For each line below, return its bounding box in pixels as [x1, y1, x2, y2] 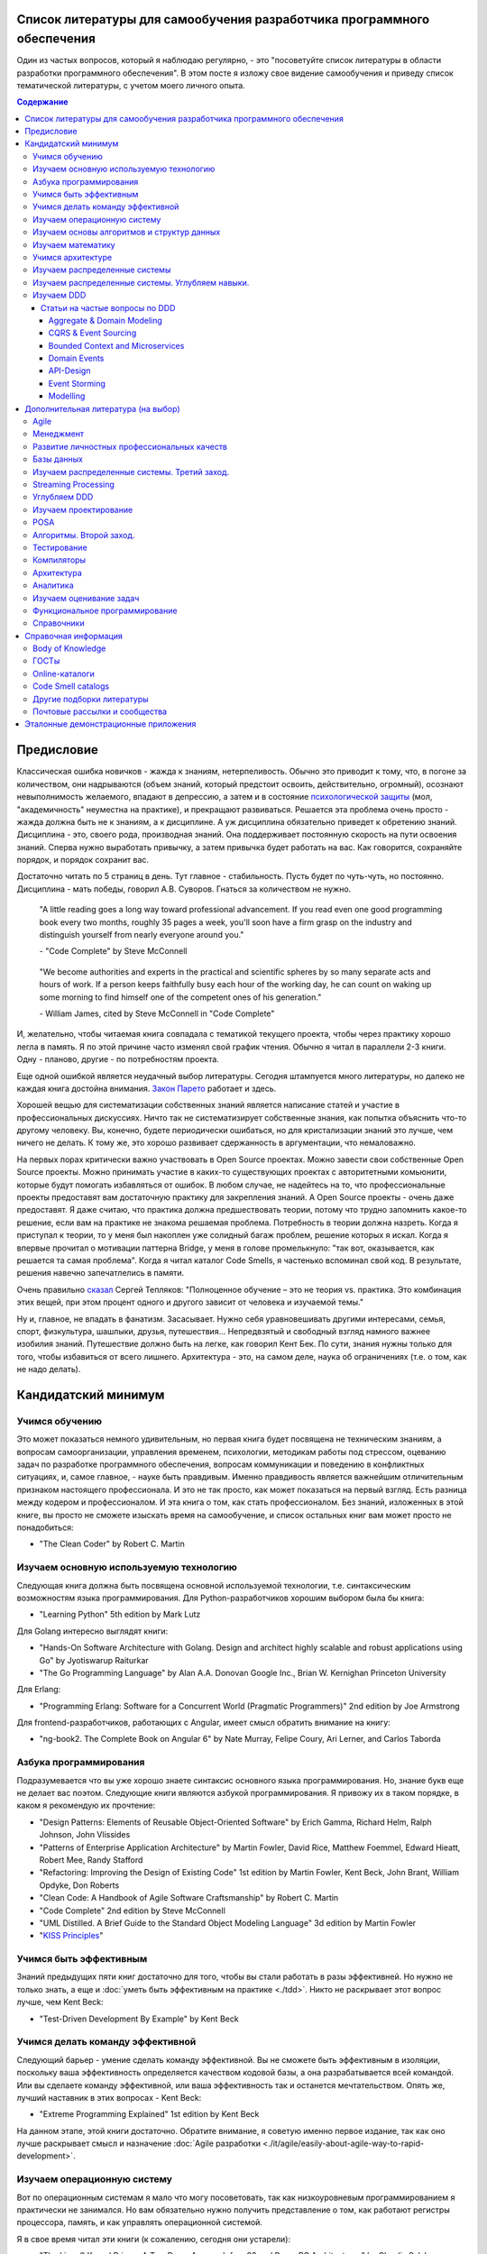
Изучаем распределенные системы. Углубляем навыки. [32, 277, 250, 288]
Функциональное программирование [32, 605, 178, 616]
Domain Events [48, 353, 105, 364]
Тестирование [32, 542, 87, 553]
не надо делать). [16, 1364, 81, 1375]
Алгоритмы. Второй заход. [32, 529, 135, 540]
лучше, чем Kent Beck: [16, 1997, 104, 2008]
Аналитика [32, 580, 74, 591]
